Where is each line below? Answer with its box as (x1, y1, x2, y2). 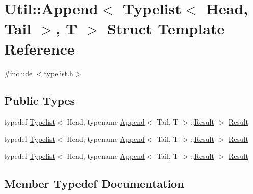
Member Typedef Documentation (4, 176, 184, 191)
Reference (4, 38, 75, 59)
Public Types (4, 92, 75, 108)
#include (4, 67, 33, 78)
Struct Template (107, 18, 225, 39)
